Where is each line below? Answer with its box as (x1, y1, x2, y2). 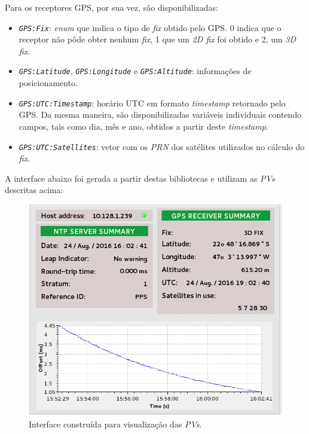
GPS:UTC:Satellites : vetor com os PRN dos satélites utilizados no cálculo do (19, 140, 305, 152)
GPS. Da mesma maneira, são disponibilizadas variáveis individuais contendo (19, 108, 302, 121)
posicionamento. (19, 77, 78, 89)
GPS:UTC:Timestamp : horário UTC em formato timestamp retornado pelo (19, 96, 286, 109)
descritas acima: (5, 184, 63, 196)
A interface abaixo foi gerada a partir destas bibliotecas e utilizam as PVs (5, 172, 275, 184)
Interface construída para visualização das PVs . (29, 417, 202, 430)
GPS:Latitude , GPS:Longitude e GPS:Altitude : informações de (19, 65, 252, 77)
